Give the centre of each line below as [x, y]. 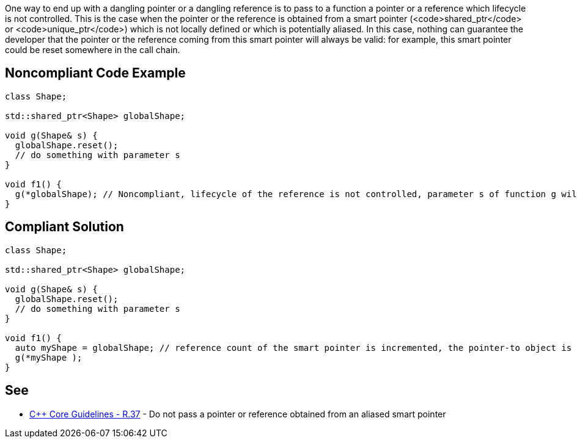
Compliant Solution [64, 227]
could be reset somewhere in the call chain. [93, 50]
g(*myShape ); [49, 357]
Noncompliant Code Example [95, 73]
